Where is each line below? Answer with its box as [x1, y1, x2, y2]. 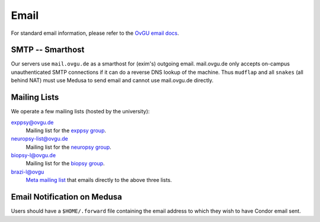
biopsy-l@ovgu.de [11, 152, 56, 159]
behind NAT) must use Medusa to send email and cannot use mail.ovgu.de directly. [11, 77, 214, 84]
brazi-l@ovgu [11, 168, 44, 175]
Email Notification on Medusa [11, 192, 123, 202]
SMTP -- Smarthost [11, 45, 85, 55]
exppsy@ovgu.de [11, 119, 54, 126]
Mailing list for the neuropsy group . [25, 143, 112, 151]
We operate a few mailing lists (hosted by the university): [11, 108, 150, 115]
